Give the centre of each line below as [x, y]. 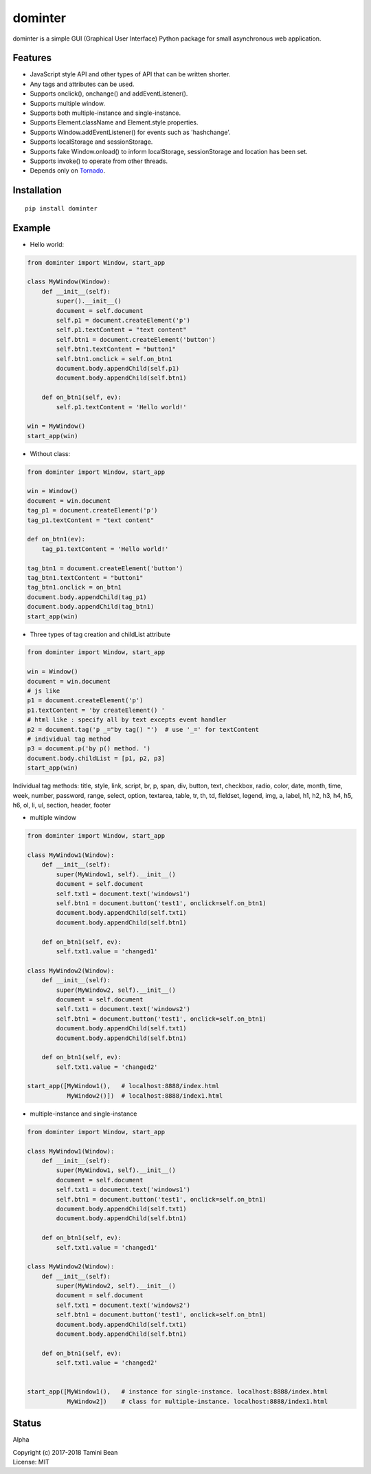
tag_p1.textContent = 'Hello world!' [105, 549]
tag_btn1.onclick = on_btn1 [74, 587]
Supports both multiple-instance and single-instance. [105, 113]
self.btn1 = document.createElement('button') [136, 339]
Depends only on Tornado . [68, 171]
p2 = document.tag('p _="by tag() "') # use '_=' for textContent [143, 729]
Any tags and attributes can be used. [82, 84]
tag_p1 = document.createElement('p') [92, 510]
